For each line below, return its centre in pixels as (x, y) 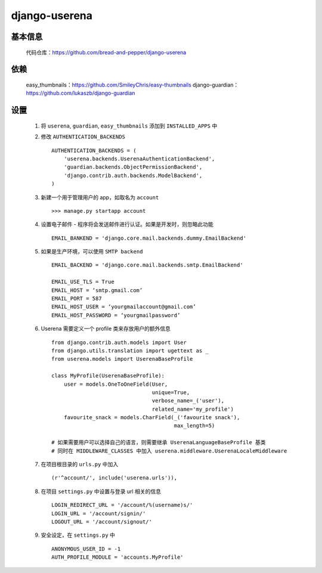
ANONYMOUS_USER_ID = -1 (86, 549)
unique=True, (171, 392)
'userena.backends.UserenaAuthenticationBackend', (139, 159)
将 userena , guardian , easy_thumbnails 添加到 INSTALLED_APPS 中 (129, 126)
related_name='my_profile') (193, 409)
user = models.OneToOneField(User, (116, 384)
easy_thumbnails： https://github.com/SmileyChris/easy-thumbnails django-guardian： (132, 85)
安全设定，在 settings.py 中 (78, 535)
